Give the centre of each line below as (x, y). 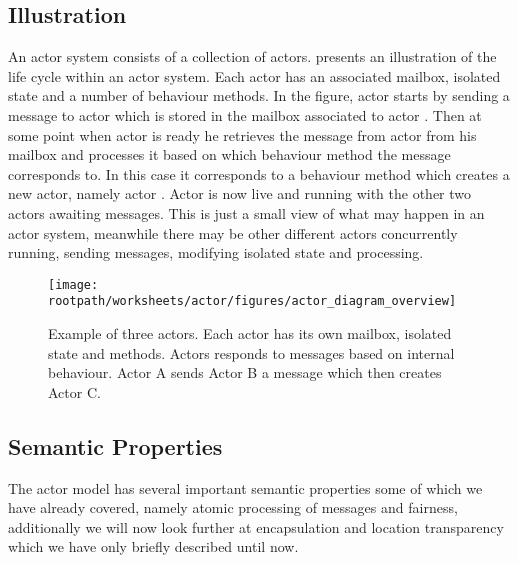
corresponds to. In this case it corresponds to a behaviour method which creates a (259, 173)
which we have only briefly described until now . (153, 546)
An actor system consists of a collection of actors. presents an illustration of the (252, 56)
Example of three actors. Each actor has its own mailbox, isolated (250, 333)
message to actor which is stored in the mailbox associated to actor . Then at (245, 114)
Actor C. (74, 391)
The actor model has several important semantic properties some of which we (245, 487)
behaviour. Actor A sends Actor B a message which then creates (245, 372)
